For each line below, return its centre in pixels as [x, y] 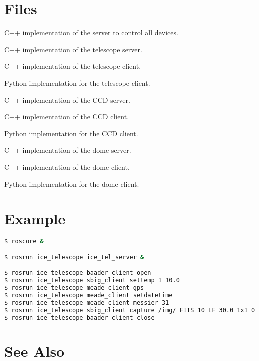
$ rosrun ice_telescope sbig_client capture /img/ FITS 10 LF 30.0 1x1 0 [130, 310]
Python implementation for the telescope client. [77, 82]
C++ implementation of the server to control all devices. [91, 32]
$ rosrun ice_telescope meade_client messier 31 [87, 303]
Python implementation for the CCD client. [71, 133]
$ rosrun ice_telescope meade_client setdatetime [88, 295]
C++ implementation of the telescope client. [73, 66]
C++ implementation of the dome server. [68, 150]
